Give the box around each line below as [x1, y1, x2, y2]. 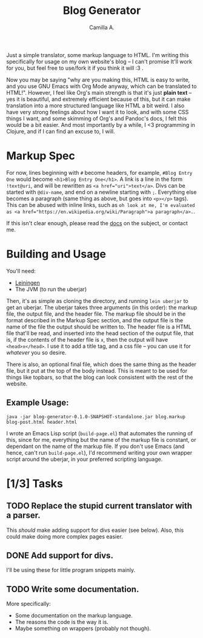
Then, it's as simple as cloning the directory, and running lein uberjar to [6, 297, 189, 304]
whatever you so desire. [6, 348, 67, 356]
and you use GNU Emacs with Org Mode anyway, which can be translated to [6, 83, 197, 90]
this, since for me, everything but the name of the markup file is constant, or [6, 436, 196, 443]
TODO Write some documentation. [6, 584, 139, 594]
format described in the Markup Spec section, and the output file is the [6, 316, 184, 324]
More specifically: [6, 600, 52, 608]
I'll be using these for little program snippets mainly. [6, 566, 136, 574]
